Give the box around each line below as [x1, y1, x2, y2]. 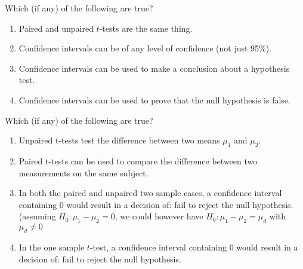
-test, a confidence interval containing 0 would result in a [89, 240, 298, 253]
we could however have [120, 210, 203, 222]
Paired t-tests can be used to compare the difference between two [18, 154, 258, 167]
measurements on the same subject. [18, 166, 149, 179]
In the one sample [18, 240, 85, 253]
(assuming [18, 210, 56, 222]
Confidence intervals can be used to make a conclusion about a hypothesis [18, 62, 290, 74]
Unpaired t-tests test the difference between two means [18, 134, 220, 146]
